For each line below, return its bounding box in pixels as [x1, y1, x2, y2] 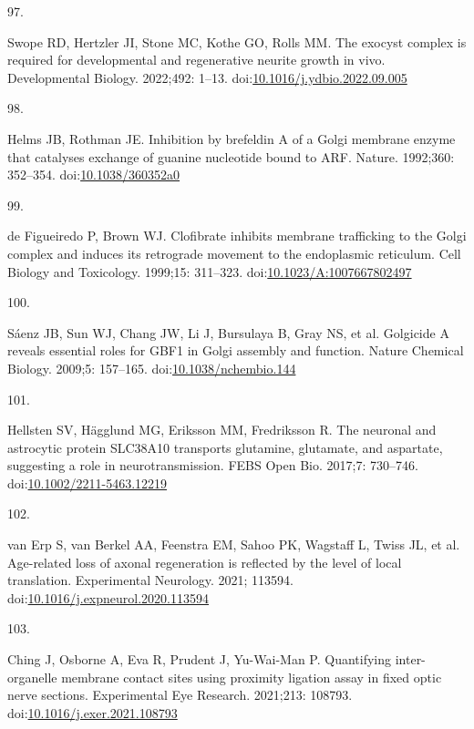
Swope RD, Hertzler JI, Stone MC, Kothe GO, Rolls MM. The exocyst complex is [7, 32, 467, 51]
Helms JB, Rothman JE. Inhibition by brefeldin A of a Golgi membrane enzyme [7, 128, 456, 148]
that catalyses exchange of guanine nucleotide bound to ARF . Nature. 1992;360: [7, 147, 455, 166]
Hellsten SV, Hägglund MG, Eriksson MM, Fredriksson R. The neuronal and [7, 420, 437, 439]
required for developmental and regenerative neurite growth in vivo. [7, 50, 386, 69]
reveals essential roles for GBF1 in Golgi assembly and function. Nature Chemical [7, 341, 464, 360]
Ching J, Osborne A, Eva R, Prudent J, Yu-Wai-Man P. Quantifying [7, 650, 392, 669]
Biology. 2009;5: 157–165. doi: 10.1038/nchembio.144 [7, 358, 296, 377]
